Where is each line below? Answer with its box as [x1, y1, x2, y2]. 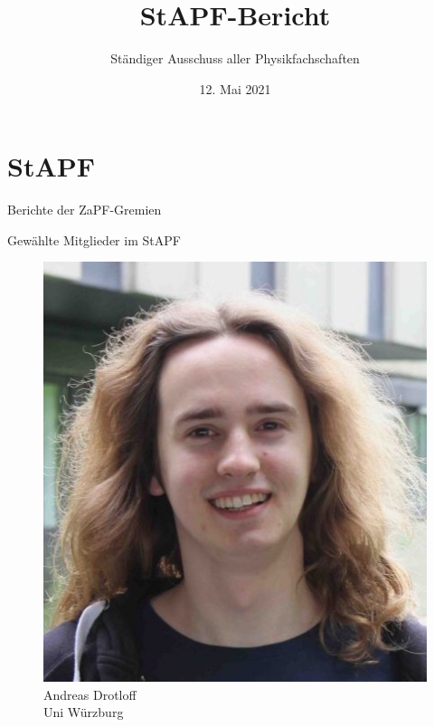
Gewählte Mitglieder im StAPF [7, 230, 181, 249]
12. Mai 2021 [199, 79, 271, 98]
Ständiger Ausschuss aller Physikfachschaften [110, 49, 360, 68]
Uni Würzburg [43, 703, 124, 722]
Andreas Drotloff [43, 684, 137, 703]
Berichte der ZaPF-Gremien [7, 200, 162, 219]
